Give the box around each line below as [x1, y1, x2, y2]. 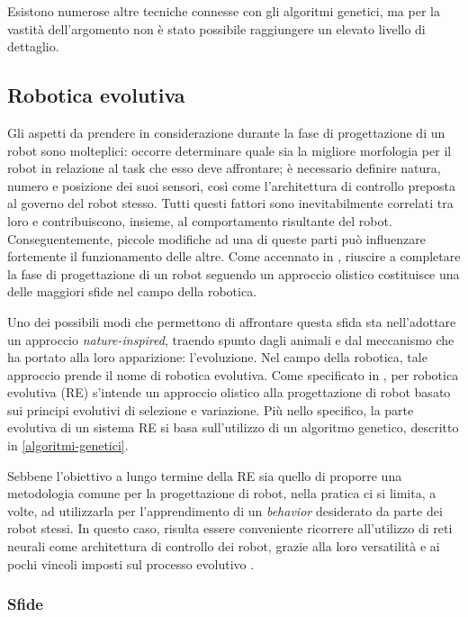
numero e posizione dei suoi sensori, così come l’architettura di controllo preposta [7, 176, 456, 195]
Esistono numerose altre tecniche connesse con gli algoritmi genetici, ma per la [7, 2, 440, 20]
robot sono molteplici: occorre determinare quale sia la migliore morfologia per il [7, 141, 452, 159]
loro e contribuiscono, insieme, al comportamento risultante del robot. [7, 211, 392, 230]
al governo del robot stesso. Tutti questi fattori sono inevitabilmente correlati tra [7, 194, 454, 213]
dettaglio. [7, 37, 59, 56]
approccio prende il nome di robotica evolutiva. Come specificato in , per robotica [7, 365, 459, 384]
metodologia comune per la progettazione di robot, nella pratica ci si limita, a [7, 484, 436, 503]
